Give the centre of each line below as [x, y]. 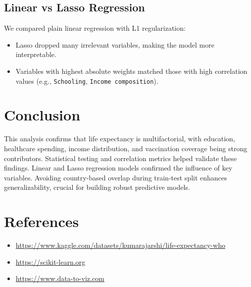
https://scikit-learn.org [50, 261]
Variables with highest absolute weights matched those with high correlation [131, 71]
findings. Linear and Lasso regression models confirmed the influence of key [118, 168]
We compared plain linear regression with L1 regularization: [95, 28]
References [42, 221]
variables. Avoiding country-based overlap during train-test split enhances [116, 177]
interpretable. [36, 54]
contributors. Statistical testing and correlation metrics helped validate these [120, 158]
